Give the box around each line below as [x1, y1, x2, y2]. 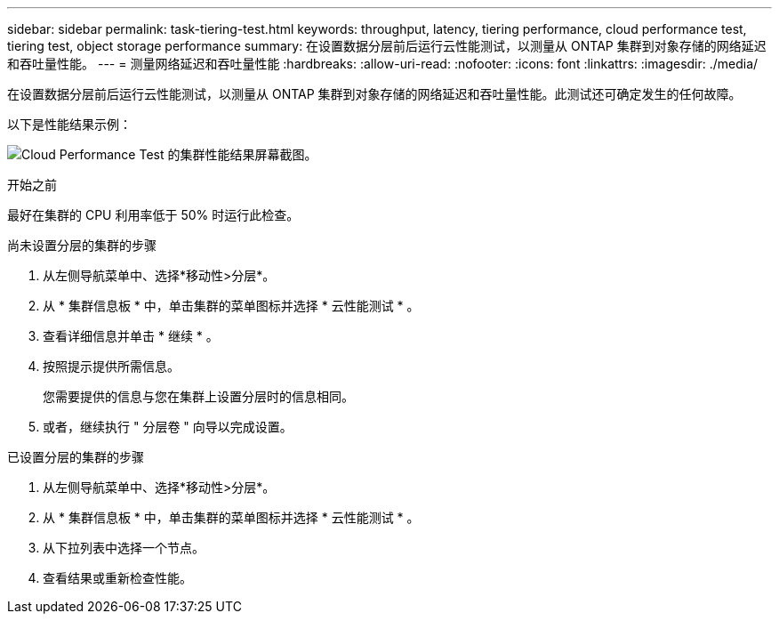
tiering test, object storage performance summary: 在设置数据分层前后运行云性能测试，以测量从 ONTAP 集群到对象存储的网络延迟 [7, 38, 767, 53]
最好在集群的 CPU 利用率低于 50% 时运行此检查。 [7, 207, 300, 222]
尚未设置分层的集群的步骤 [7, 238, 157, 253]
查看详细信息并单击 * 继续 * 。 [43, 328, 219, 343]
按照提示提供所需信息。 [43, 359, 180, 374]
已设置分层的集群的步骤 [7, 449, 144, 464]
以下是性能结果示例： [7, 117, 132, 132]
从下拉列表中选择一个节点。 [43, 540, 205, 555]
